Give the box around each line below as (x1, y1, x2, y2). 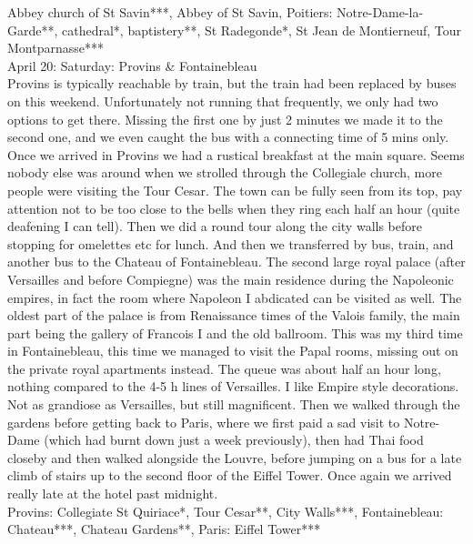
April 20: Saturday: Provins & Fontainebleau (7, 55, 257, 75)
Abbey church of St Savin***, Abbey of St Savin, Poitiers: (7, 3, 333, 21)
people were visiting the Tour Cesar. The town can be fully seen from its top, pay (7, 180, 463, 199)
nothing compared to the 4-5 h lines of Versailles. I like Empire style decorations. (7, 377, 459, 396)
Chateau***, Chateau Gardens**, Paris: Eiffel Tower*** (7, 519, 321, 539)
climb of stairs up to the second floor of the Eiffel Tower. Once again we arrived (7, 466, 452, 485)
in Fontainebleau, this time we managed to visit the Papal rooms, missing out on (7, 341, 458, 360)
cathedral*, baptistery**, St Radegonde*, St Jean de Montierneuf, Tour (62, 20, 461, 39)
